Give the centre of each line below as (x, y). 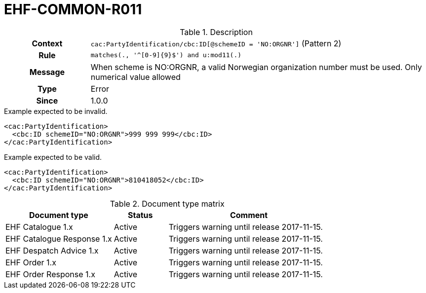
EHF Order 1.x (31, 262)
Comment (249, 215)
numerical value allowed (136, 77)
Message (47, 72)
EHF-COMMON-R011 (73, 9)
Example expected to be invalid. (56, 111)
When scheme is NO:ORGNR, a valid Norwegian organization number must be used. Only (256, 67)
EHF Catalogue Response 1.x (59, 238)
